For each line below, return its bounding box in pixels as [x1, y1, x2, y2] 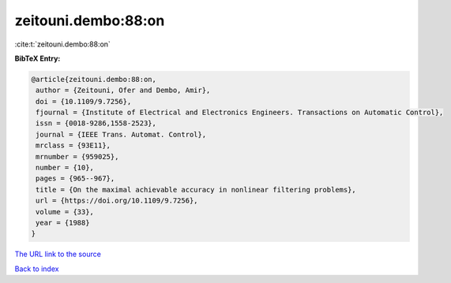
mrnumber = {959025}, [36, 152, 119, 161]
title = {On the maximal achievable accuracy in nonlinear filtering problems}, [36, 185, 357, 194]
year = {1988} [36, 218, 90, 227]
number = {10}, [36, 163, 95, 173]
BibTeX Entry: [14, 54, 61, 63]
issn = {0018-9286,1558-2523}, [36, 119, 157, 128]
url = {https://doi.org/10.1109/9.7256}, [36, 196, 198, 205]
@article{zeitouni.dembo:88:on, [31, 75, 157, 84]
